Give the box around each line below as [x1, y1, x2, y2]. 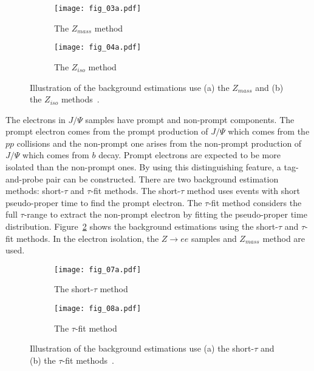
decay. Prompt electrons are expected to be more [98, 149, 281, 161]
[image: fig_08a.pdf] [54, 304, 142, 313]
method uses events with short [186, 184, 300, 197]
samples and [191, 232, 237, 244]
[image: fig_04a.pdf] [54, 43, 142, 52]
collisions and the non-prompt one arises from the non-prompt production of [16, 136, 302, 149]
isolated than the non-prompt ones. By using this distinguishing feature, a [5, 161, 281, 173]
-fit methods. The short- [90, 184, 180, 197]
